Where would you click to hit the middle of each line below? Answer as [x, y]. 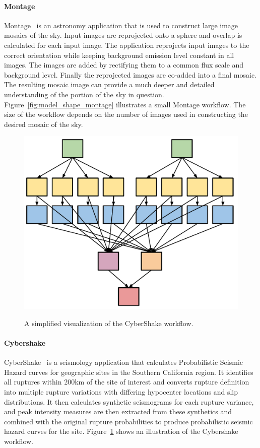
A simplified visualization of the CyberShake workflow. [109, 323]
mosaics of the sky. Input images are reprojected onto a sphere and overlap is [123, 35]
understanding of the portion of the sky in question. [84, 94]
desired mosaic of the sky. [44, 124]
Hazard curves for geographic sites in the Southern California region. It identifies [129, 372]
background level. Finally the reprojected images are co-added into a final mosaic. [131, 74]
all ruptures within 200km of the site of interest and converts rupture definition [127, 382]
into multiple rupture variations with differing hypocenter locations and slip [121, 391]
